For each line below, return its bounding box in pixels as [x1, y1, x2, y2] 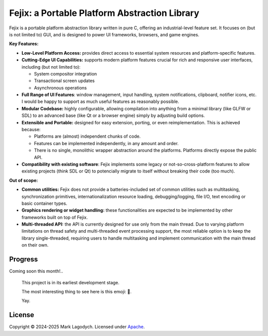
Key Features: [9, 41, 39, 47]
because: [21, 127, 41, 133]
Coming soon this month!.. [9, 268, 63, 274]
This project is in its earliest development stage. [21, 279, 120, 285]
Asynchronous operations [34, 84, 87, 90]
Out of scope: [9, 177, 38, 183]
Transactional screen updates [34, 78, 95, 84]
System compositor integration [34, 71, 97, 77]
